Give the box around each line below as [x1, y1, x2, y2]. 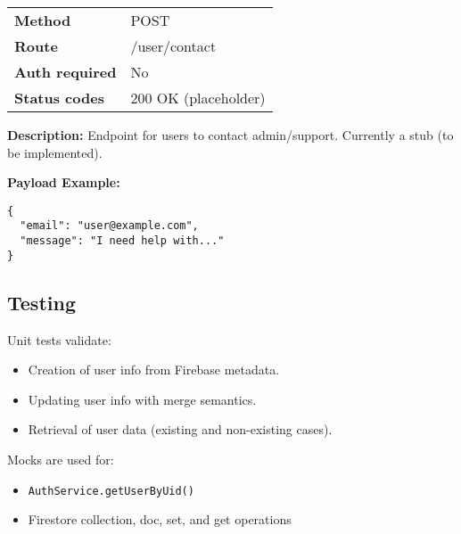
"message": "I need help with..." [20, 234, 225, 248]
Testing [7, 288, 76, 316]
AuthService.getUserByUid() [28, 484, 194, 497]
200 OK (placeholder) [130, 87, 266, 108]
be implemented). [7, 143, 103, 161]
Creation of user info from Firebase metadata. [28, 360, 280, 379]
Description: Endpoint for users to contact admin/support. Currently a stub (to [7, 126, 454, 144]
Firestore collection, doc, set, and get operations [28, 510, 292, 529]
